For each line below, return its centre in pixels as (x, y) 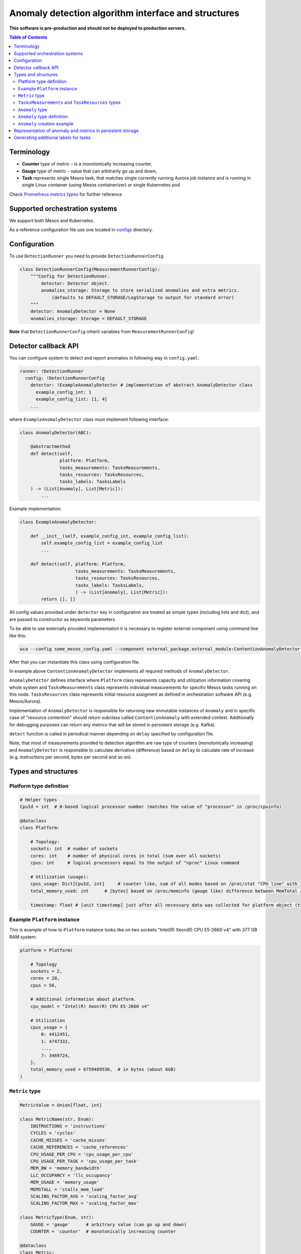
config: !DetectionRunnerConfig (65, 378)
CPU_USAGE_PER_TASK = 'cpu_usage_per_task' (85, 1161)
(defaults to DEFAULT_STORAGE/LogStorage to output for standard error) (143, 297)
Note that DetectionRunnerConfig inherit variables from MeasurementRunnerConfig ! (102, 332)
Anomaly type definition (43, 117)
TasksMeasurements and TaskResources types (69, 102)
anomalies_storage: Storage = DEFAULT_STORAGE (89, 318)
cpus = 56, (44, 985)
